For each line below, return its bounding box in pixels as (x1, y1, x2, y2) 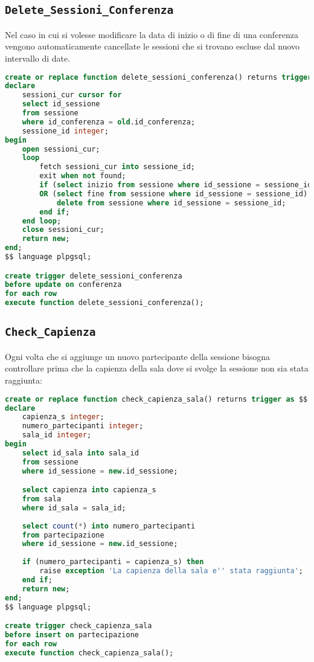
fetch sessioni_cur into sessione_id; (39, 162, 196, 172)
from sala (22, 495, 62, 504)
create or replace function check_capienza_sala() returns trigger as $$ (5, 394, 308, 403)
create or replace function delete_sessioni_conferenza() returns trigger (5, 72, 312, 82)
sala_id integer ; (22, 431, 92, 440)
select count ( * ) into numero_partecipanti (22, 521, 196, 530)
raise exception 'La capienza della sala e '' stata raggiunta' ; (39, 567, 304, 576)
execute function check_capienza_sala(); (5, 648, 174, 657)
